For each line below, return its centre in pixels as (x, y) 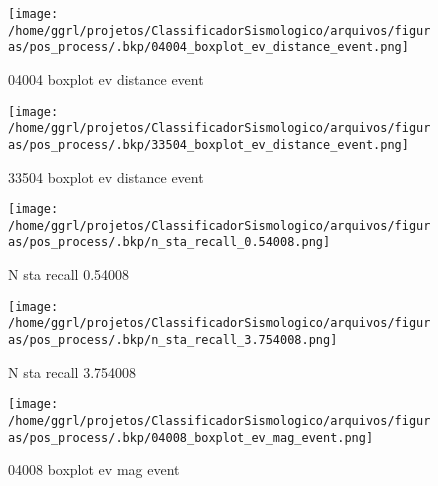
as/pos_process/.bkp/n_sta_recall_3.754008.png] (173, 340)
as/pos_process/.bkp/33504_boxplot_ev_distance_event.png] (208, 144)
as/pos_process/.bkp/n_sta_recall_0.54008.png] (169, 242)
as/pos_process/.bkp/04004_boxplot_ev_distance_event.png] (208, 47)
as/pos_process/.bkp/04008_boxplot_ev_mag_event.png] (191, 437)
